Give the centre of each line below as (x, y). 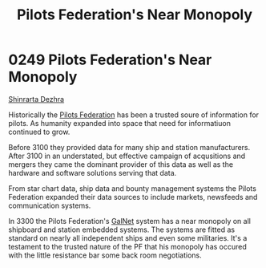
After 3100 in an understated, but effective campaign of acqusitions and (127, 156)
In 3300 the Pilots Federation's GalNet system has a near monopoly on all (129, 221)
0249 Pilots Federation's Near (110, 60)
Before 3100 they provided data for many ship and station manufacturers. (129, 147)
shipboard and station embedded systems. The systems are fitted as (121, 229)
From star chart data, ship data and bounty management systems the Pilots (132, 188)
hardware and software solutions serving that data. (93, 173)
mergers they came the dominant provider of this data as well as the (121, 164)
